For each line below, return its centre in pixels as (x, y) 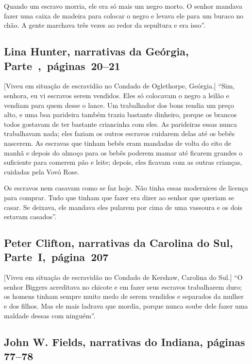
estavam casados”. (30, 217)
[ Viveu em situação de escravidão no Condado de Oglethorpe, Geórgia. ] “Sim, (119, 86)
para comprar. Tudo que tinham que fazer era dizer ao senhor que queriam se (119, 197)
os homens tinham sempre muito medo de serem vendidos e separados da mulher (124, 296)
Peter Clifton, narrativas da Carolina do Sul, (118, 243)
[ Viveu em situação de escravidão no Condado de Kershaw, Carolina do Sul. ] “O (123, 277)
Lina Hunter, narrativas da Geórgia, (96, 51)
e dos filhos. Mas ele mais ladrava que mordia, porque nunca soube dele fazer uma (126, 306)
